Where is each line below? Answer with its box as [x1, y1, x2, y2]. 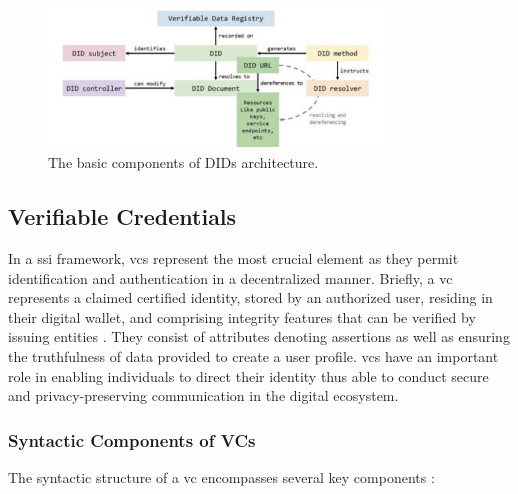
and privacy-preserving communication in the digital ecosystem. [8, 385, 399, 406]
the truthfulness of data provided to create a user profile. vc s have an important [8, 345, 499, 366]
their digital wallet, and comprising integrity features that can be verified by [8, 306, 476, 327]
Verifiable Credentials [8, 201, 237, 232]
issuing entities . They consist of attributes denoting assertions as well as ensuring [8, 326, 510, 347]
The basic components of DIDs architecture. [48, 152, 319, 173]
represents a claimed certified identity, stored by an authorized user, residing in [8, 287, 493, 308]
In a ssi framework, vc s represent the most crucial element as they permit [8, 247, 459, 268]
